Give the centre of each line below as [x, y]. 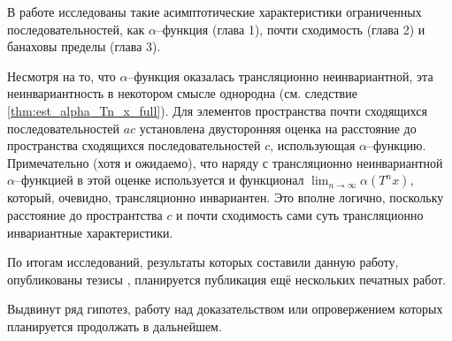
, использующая [313, 145]
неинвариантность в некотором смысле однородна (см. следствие [182, 93]
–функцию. [397, 145]
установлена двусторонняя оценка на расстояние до [278, 128]
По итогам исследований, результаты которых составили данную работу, [203, 262]
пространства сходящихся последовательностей [134, 145]
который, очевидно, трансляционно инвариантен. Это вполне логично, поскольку [226, 197]
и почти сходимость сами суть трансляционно [300, 214]
